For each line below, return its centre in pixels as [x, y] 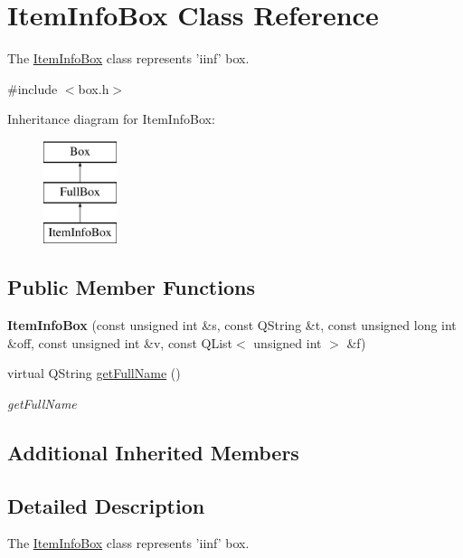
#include [33, 88]
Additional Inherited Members [153, 452]
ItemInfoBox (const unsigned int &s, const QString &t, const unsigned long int [232, 325]
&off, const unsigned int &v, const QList [120, 342]
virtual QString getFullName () [94, 373]
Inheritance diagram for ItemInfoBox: [111, 119]
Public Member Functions [131, 287]
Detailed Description [106, 505]
